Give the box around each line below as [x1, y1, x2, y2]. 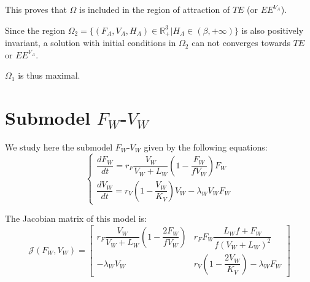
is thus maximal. [18, 69, 80, 82]
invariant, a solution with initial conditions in [5, 36, 176, 49]
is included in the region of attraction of [79, 3, 230, 15]
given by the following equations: [144, 140, 268, 153]
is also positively [241, 23, 304, 36]
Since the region [5, 23, 66, 36]
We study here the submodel [5, 140, 113, 153]
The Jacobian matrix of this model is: [5, 212, 147, 225]
